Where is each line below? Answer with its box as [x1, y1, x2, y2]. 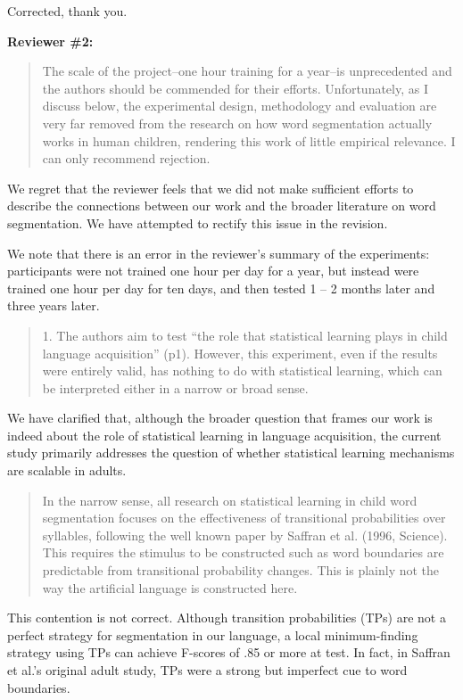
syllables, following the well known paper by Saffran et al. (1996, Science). [42, 525, 448, 544]
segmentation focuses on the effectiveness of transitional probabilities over [42, 508, 446, 527]
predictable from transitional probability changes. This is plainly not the [42, 561, 440, 580]
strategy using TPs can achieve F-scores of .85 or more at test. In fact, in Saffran [7, 643, 451, 662]
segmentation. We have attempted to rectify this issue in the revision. [7, 213, 388, 232]
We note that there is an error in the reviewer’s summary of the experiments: [7, 243, 430, 262]
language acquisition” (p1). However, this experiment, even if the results [42, 343, 438, 362]
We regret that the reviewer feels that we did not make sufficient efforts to [7, 178, 414, 197]
